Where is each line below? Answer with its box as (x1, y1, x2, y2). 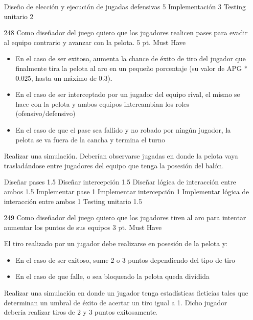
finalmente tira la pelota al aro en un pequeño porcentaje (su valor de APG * (15, 63, 248, 73)
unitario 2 (4, 11, 33, 21)
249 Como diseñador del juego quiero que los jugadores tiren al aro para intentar (4, 212, 246, 223)
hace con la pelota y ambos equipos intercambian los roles (15, 98, 189, 109)
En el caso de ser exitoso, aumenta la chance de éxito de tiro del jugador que (15, 53, 246, 64)
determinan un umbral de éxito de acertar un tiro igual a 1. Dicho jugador (4, 297, 227, 307)
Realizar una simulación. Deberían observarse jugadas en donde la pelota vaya (4, 151, 238, 161)
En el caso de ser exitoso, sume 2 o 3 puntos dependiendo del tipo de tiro (15, 254, 235, 265)
